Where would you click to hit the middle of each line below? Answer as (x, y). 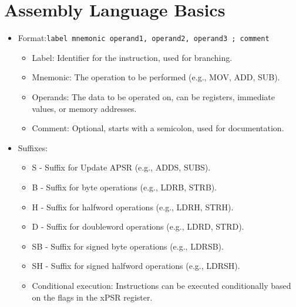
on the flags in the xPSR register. (92, 297)
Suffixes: (33, 147)
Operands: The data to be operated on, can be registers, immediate (153, 96)
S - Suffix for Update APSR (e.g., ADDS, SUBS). (121, 167)
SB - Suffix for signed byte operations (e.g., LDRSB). (128, 246)
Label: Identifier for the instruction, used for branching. (132, 57)
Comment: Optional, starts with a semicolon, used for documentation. (158, 128)
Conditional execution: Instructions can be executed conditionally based (162, 285)
